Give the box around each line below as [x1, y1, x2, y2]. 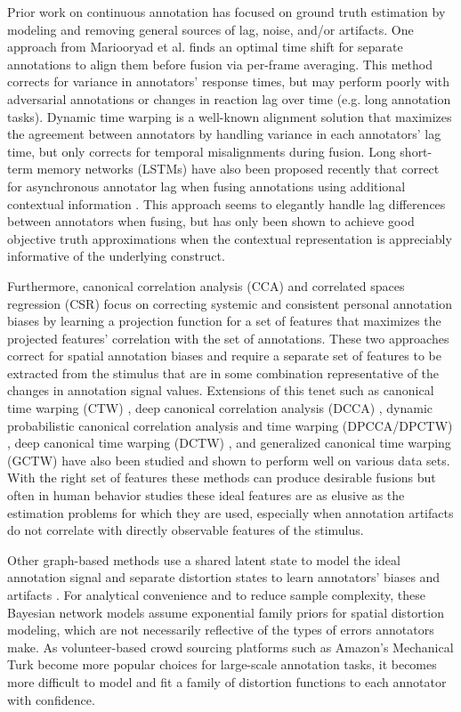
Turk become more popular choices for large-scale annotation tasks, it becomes [7, 655, 437, 674]
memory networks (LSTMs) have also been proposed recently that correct [36, 159, 440, 178]
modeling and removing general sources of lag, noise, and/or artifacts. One [7, 20, 414, 38]
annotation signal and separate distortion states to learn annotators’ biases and [7, 568, 441, 587]
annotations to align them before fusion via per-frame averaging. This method [7, 54, 433, 73]
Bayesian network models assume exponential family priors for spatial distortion [7, 603, 444, 621]
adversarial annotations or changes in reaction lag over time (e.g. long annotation [7, 89, 451, 108]
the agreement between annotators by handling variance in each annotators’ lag [7, 125, 441, 143]
